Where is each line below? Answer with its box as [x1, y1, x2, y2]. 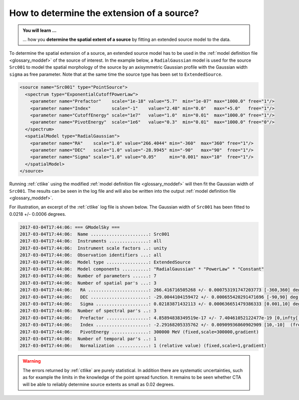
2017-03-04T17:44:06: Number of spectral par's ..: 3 [19, 308, 156, 314]
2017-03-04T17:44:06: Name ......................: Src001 [19, 232, 170, 237]
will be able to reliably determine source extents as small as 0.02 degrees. [22, 381, 175, 387]
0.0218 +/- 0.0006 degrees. [9, 211, 66, 217]
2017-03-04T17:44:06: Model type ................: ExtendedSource [19, 259, 191, 265]
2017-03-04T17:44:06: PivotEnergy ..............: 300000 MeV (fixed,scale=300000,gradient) [19, 329, 259, 335]
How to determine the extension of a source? [9, 7, 199, 18]
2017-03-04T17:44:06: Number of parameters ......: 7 [19, 273, 156, 279]
